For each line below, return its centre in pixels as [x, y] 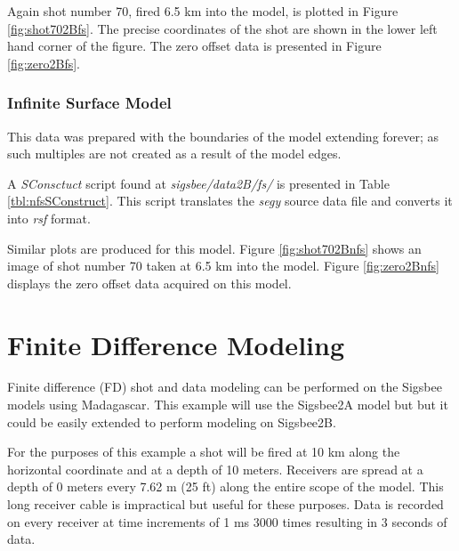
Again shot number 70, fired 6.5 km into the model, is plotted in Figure [203, 11]
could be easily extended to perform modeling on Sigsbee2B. [172, 421]
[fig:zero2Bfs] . [44, 63]
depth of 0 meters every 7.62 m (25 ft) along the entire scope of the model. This [225, 486]
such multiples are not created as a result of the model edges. [174, 154]
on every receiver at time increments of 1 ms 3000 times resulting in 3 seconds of [227, 521]
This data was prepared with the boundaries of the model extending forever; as [223, 136]
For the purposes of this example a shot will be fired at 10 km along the [204, 452]
